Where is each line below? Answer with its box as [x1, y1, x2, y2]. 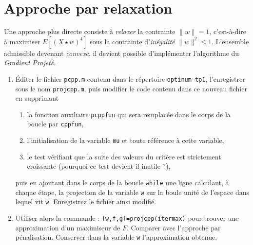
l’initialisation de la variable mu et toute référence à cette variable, [27, 135, 224, 145]
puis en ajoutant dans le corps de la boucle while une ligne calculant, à [15, 177, 229, 187]
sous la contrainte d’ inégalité [90, 36, 175, 46]
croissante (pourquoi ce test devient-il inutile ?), [27, 161, 171, 171]
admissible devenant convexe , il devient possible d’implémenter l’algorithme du [4, 48, 239, 58]
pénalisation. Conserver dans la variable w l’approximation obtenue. [15, 232, 217, 242]
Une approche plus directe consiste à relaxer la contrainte [4, 26, 175, 36]
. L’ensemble [212, 36, 249, 46]
